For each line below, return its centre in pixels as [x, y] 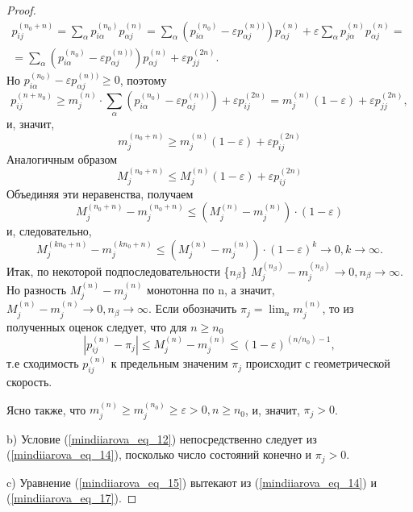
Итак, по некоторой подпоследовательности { [118, 271]
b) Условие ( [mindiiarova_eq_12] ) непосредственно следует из [162, 438]
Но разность [37, 289]
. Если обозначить [193, 308]
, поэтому [143, 79]
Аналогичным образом [62, 158]
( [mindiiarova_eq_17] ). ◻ [72, 498]
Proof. [21, 10]
